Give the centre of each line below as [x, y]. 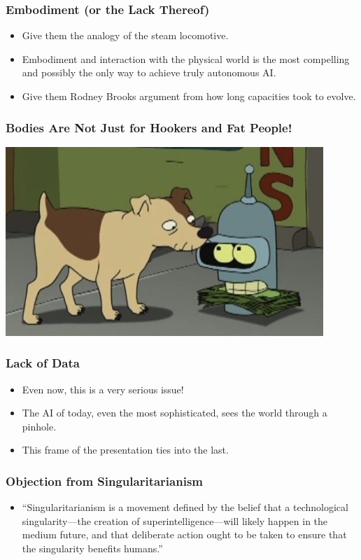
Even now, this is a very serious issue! [103, 389]
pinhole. [39, 426]
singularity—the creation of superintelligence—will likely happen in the [175, 520]
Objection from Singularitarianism [105, 481]
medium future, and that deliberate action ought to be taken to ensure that [184, 534]
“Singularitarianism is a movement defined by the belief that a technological [185, 507]
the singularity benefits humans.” [92, 548]
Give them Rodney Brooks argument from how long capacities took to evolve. [189, 96]
